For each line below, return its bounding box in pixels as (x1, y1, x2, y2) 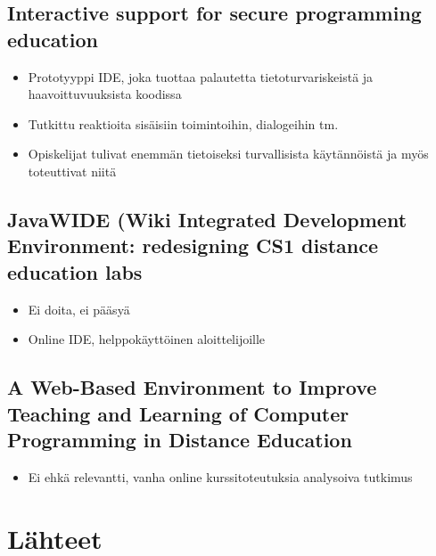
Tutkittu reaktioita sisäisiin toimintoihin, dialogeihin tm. (28, 114, 339, 133)
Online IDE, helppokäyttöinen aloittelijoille (28, 330, 266, 348)
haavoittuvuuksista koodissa (28, 85, 182, 103)
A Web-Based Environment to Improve (7, 373, 377, 401)
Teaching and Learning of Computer (7, 399, 350, 427)
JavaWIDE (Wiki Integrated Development (7, 205, 407, 233)
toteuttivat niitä (28, 161, 117, 180)
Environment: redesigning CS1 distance (7, 232, 379, 259)
